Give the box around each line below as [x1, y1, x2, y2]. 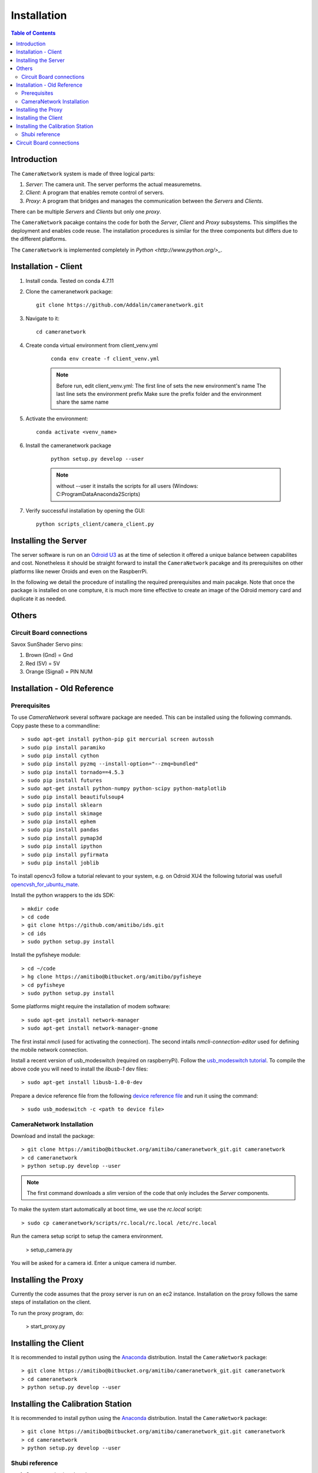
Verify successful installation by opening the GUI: [25, 507, 145, 514]
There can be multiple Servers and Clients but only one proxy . [11, 208, 161, 215]
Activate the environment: [25, 415, 88, 422]
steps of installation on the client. [11, 1299, 91, 1306]
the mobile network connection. [11, 1046, 88, 1053]
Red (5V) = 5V [25, 660, 60, 667]
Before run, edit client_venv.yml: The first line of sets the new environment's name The [56, 382, 266, 389]
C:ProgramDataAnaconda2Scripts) [56, 491, 141, 498]
